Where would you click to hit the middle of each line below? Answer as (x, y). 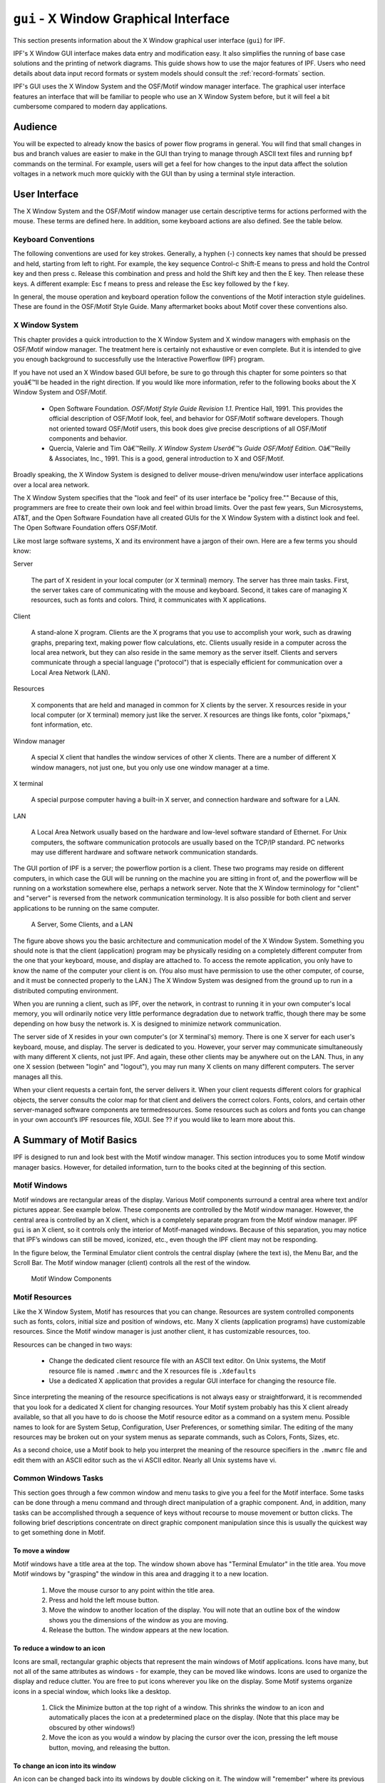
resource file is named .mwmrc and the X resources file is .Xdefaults (153, 1371)
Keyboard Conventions (54, 240)
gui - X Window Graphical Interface (122, 19)
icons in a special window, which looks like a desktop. (92, 1691)
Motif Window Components (71, 1279)
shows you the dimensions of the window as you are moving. (138, 1620)
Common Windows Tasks (58, 1478)
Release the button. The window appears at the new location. (139, 1630)
